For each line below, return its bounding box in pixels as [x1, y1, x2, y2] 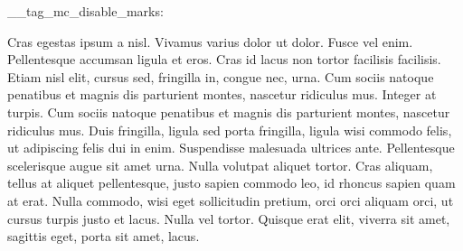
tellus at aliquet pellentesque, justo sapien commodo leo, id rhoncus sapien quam [7, 173, 456, 192]
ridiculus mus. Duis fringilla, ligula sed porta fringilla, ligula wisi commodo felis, [7, 120, 452, 139]
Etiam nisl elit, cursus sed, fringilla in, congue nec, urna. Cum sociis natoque [7, 67, 434, 86]
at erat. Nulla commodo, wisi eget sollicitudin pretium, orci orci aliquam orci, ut [7, 191, 454, 209]
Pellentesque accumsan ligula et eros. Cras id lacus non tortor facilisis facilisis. [7, 50, 441, 69]
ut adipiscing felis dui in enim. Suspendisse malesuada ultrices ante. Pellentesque [7, 138, 455, 157]
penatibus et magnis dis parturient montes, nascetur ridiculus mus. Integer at [7, 85, 437, 104]
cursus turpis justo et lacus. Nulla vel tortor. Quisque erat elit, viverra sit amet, [7, 209, 450, 228]
